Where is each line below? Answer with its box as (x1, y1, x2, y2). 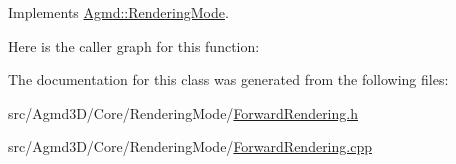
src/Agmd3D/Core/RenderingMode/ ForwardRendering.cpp (8, 136, 372, 157)
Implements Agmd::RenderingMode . (8, 2, 229, 22)
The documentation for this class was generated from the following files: (8, 69, 449, 90)
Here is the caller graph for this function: (8, 35, 260, 56)
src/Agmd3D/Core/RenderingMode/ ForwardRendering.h (8, 102, 358, 123)
